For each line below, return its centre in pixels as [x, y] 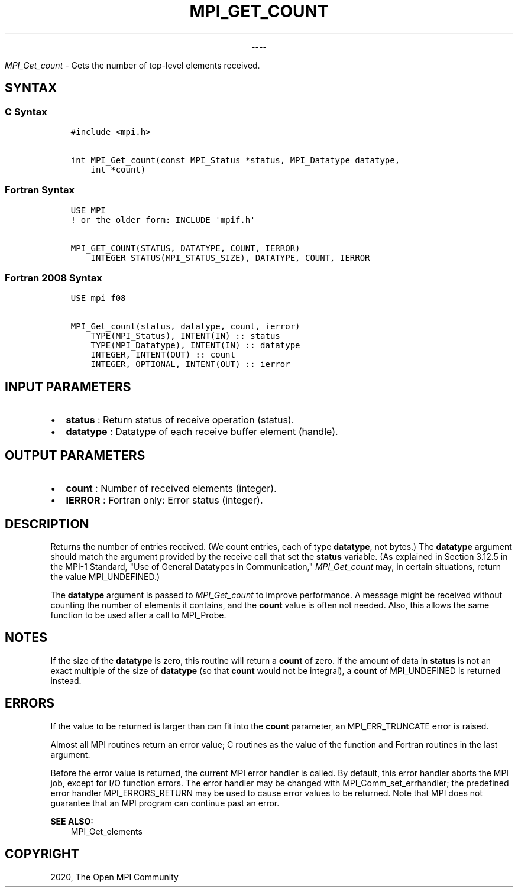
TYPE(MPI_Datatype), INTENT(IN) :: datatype [195, 346]
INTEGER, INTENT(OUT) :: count [163, 355]
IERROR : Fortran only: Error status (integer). [164, 500]
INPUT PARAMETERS [68, 387]
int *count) [118, 169]
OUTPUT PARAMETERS [75, 455]
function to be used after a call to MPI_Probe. [138, 615]
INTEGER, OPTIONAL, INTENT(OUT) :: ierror [190, 364]
